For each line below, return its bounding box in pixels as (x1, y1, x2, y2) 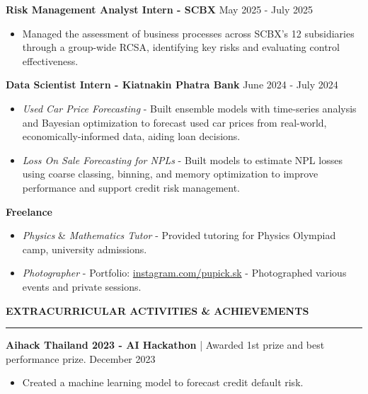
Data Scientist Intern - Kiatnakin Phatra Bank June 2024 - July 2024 (6, 77, 338, 92)
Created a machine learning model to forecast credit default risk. (22, 375, 304, 390)
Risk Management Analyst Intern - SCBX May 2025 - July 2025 (6, 2, 314, 16)
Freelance (6, 204, 52, 219)
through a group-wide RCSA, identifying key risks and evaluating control (22, 40, 340, 54)
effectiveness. (22, 53, 79, 68)
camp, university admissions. (22, 241, 147, 256)
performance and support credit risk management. (22, 180, 240, 195)
